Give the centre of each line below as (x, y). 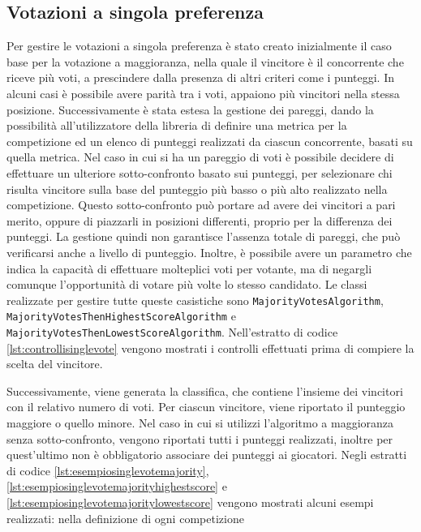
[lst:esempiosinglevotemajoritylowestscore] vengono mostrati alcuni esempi (190, 502)
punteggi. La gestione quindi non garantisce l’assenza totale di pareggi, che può (204, 236)
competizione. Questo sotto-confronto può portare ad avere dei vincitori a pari (201, 205)
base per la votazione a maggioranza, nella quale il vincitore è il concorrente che (205, 61)
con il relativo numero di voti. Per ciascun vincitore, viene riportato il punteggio (206, 407)
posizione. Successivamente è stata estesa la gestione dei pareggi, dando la (190, 109)
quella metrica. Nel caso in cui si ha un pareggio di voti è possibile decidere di (200, 157)
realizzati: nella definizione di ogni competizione (125, 518)
